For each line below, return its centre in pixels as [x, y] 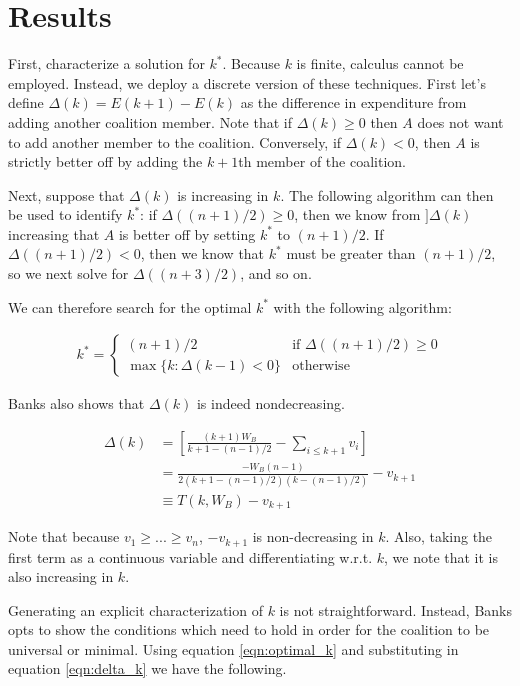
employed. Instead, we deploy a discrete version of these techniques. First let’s [247, 82]
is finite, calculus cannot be [380, 63]
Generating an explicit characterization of [135, 609]
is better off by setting [187, 233]
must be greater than [351, 253]
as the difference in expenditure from [353, 102]
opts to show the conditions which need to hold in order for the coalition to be [249, 629]
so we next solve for [68, 273]
